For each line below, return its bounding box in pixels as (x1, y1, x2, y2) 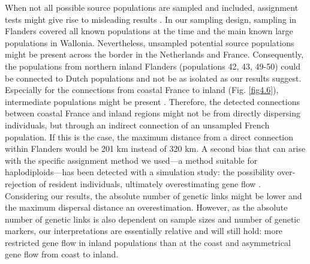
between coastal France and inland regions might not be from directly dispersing (5, 107, 301, 119)
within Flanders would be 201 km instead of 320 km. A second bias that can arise (5, 142, 306, 155)
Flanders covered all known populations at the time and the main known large (5, 25, 293, 37)
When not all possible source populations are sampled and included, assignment (5, 1, 299, 13)
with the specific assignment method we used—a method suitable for (5, 154, 258, 166)
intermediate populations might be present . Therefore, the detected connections (5, 95, 300, 107)
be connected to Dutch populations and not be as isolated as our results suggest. (5, 71, 302, 84)
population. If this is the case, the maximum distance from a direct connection (5, 130, 294, 143)
